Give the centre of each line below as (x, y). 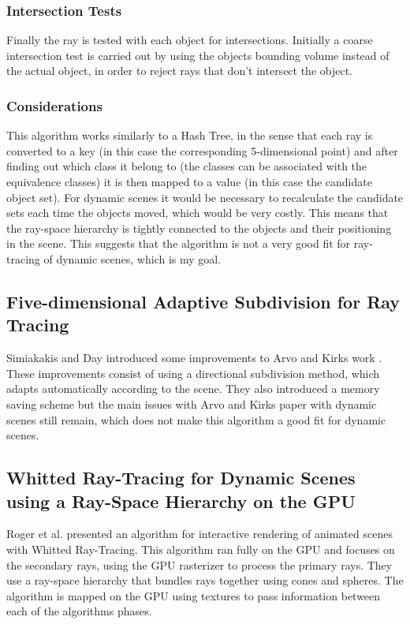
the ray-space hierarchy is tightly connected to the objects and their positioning (199, 228)
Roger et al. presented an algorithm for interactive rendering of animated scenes (199, 534)
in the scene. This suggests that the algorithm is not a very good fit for (179, 243)
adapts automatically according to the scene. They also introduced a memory (193, 389)
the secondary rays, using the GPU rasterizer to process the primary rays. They (199, 564)
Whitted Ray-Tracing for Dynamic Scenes (181, 478)
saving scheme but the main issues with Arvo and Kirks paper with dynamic (192, 404)
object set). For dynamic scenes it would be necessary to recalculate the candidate (205, 197)
